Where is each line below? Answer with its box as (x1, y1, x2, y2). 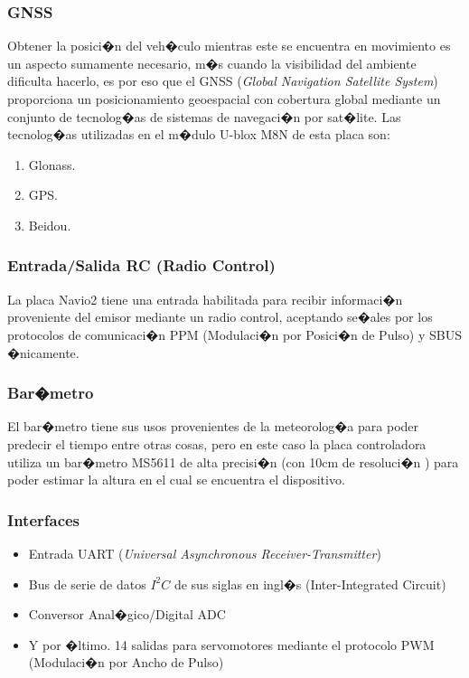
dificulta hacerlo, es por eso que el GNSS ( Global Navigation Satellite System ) (7, 71, 438, 90)
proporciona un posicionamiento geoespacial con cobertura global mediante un (7, 89, 441, 108)
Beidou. (28, 215, 71, 234)
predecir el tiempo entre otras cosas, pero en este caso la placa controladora (7, 434, 427, 453)
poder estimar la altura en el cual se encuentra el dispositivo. (7, 470, 345, 489)
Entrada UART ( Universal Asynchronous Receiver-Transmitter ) (28, 543, 381, 562)
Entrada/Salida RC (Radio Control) (7, 254, 276, 277)
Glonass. (28, 155, 76, 174)
